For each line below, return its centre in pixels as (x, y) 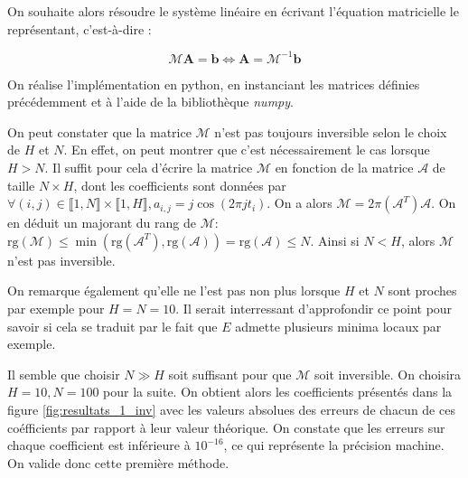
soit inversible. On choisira (388, 374)
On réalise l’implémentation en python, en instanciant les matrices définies (214, 84)
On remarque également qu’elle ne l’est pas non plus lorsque (174, 291)
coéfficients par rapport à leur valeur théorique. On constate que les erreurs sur (226, 427)
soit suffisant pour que (230, 374)
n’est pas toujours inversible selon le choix (331, 131)
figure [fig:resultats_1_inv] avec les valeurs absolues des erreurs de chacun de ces (231, 409)
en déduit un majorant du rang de (102, 223)
